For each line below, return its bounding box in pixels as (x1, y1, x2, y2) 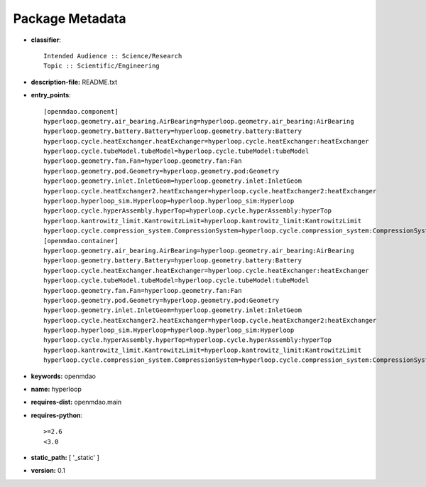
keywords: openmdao (31, 372, 96, 380)
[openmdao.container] (43, 237, 119, 245)
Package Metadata (13, 11, 126, 26)
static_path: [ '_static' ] (31, 454, 99, 461)
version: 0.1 (31, 466, 65, 475)
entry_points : (31, 91, 71, 100)
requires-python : (31, 411, 83, 419)
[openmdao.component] (43, 107, 119, 115)
